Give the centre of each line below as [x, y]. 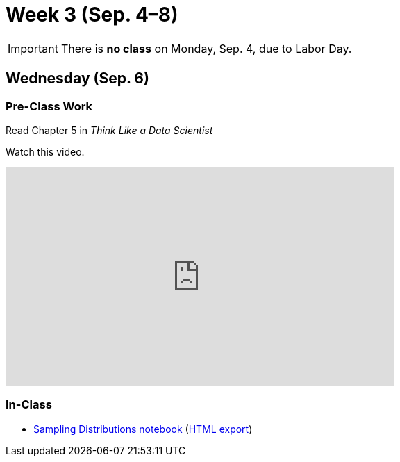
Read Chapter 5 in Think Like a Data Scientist [109, 130]
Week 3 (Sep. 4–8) [92, 15]
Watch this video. [45, 151]
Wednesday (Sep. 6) [77, 79]
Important [33, 48]
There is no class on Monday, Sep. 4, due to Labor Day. [206, 48]
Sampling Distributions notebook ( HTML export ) [143, 429]
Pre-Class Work [49, 106]
